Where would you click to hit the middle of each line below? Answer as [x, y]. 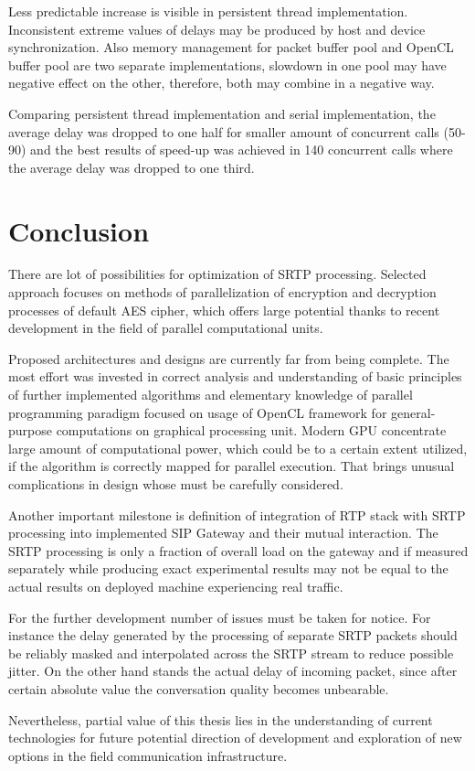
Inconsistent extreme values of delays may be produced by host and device [217, 29]
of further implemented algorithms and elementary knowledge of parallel [211, 395]
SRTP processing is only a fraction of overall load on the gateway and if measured [238, 550]
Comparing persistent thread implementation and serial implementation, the [222, 113]
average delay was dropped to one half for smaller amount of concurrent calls [224, 131]
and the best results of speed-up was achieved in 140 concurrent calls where [242, 150]
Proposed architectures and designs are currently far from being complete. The [229, 358]
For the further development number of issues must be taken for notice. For [220, 617]
